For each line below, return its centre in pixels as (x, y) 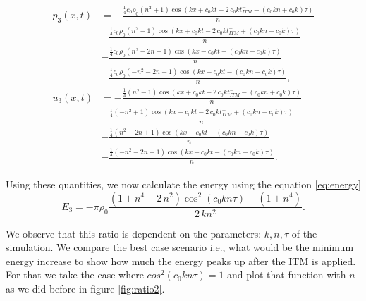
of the (304, 233)
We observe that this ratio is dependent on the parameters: (134, 233)
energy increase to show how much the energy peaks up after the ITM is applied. (181, 260)
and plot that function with (287, 275)
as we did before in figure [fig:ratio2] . (85, 288)
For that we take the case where (75, 275)
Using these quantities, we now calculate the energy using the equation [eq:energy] (183, 184)
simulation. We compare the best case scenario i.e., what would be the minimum (180, 247)
